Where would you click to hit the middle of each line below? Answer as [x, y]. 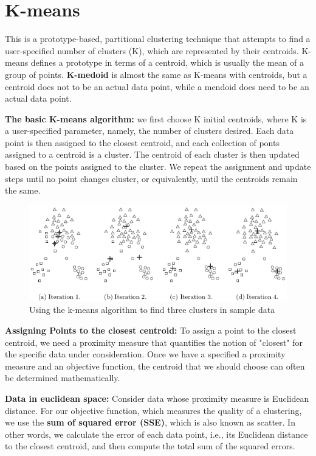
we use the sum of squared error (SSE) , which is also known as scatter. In [150, 422]
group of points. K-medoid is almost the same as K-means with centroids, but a [156, 74]
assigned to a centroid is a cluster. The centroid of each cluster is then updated [152, 154]
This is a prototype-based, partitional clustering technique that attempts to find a [158, 39]
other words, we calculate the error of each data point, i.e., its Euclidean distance [156, 434]
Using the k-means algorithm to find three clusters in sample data [152, 310]
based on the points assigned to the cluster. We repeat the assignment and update [158, 167]
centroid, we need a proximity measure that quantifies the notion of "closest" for [154, 342]
